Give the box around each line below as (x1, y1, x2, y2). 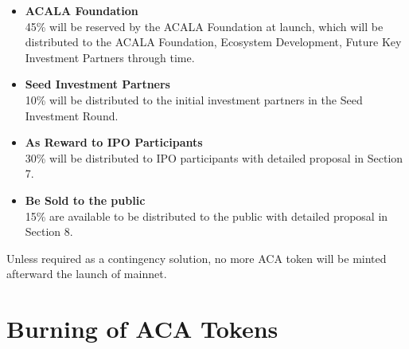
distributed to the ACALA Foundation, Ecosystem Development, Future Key (25, 33, 402, 50)
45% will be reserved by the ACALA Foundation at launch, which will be (25, 18, 384, 34)
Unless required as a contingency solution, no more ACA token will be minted (6, 249, 387, 266)
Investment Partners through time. (25, 49, 195, 65)
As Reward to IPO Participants (25, 134, 203, 151)
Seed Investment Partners (25, 76, 170, 92)
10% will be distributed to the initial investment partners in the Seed (25, 91, 363, 108)
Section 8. (25, 223, 73, 240)
